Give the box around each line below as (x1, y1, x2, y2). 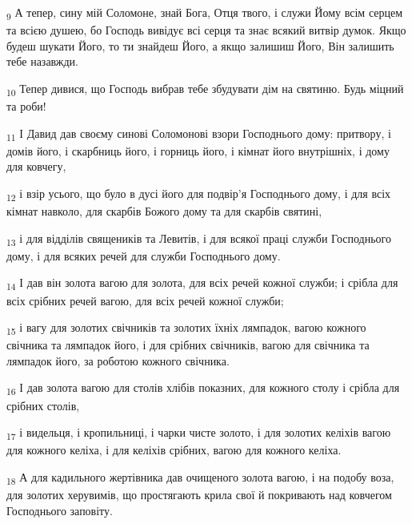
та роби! (6, 98, 46, 115)
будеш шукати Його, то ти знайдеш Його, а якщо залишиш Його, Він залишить (6, 37, 394, 54)
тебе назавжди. (6, 53, 78, 70)
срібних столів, (6, 397, 80, 413)
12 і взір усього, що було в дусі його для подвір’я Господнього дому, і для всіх (6, 184, 391, 204)
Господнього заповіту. (6, 502, 113, 518)
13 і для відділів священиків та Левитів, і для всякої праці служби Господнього (6, 229, 391, 248)
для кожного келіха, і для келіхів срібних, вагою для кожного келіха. (6, 441, 342, 458)
